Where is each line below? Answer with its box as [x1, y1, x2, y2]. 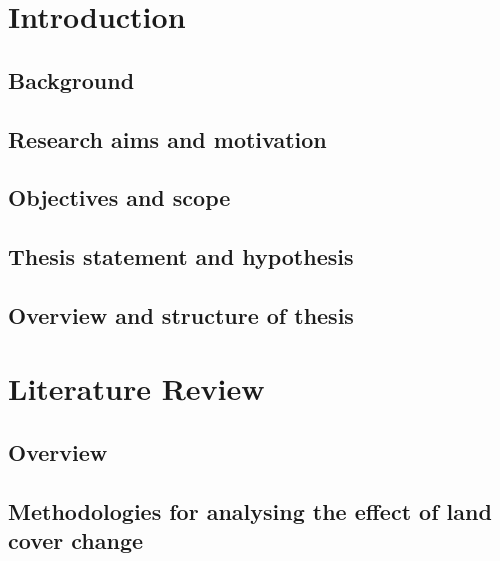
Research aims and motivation [8, 123, 327, 154]
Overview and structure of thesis [8, 299, 354, 330]
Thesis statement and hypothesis [8, 241, 354, 272]
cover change [8, 525, 144, 556]
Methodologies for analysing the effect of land [8, 495, 492, 526]
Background [8, 64, 135, 95]
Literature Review [8, 368, 265, 409]
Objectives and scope [8, 182, 231, 213]
